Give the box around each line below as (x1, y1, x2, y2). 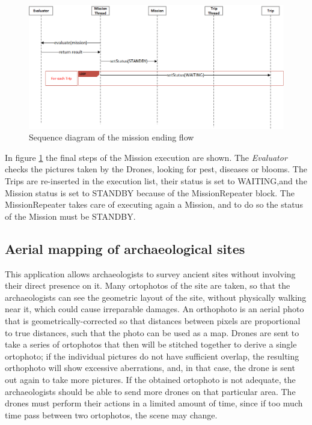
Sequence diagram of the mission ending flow (29, 131, 194, 143)
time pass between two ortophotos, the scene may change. (5, 408, 218, 421)
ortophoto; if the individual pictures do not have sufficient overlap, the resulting (5, 349, 299, 362)
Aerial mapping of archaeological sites (5, 239, 245, 258)
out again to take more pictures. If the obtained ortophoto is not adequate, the (5, 373, 296, 385)
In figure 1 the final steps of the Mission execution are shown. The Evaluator (5, 151, 287, 163)
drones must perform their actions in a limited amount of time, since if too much (5, 397, 303, 409)
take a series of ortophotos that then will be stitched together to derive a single (5, 338, 297, 351)
